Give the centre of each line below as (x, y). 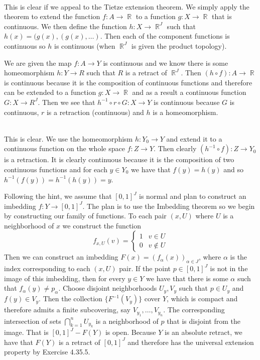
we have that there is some (187, 278)
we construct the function (102, 225)
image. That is (26, 332)
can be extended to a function (50, 92)
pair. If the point (145, 268)
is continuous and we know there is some (166, 63)
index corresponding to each (47, 268)
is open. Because (131, 332)
